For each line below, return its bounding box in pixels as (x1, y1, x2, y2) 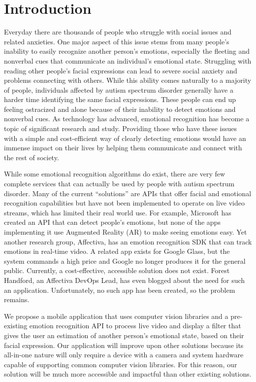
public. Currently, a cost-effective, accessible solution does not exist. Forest (4, 265, 230, 276)
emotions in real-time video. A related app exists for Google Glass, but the (4, 246, 230, 256)
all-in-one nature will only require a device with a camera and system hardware (4, 349, 244, 360)
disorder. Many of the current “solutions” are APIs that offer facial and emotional (4, 188, 252, 198)
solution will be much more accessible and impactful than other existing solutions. (4, 369, 252, 379)
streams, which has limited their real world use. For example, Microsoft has (4, 207, 231, 217)
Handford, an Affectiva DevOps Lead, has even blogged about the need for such (4, 275, 245, 285)
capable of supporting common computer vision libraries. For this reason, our (4, 359, 237, 369)
